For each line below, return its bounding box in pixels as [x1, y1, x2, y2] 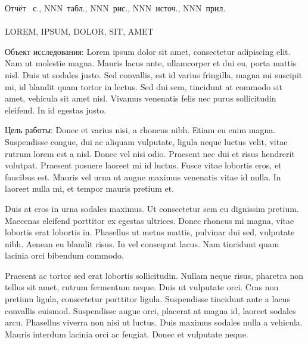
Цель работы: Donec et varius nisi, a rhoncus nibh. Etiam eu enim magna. [5, 124, 276, 136]
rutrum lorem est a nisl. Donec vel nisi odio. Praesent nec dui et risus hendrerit [5, 147, 295, 159]
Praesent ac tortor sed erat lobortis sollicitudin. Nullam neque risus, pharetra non [5, 269, 304, 281]
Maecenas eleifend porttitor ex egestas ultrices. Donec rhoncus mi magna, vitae [5, 214, 294, 226]
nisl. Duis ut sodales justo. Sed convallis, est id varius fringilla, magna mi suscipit [5, 68, 303, 81]
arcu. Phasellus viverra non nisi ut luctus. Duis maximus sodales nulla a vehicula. [5, 316, 303, 328]
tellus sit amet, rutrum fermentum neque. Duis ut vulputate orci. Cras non [5, 281, 279, 293]
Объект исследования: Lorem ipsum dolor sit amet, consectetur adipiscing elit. [5, 45, 291, 57]
